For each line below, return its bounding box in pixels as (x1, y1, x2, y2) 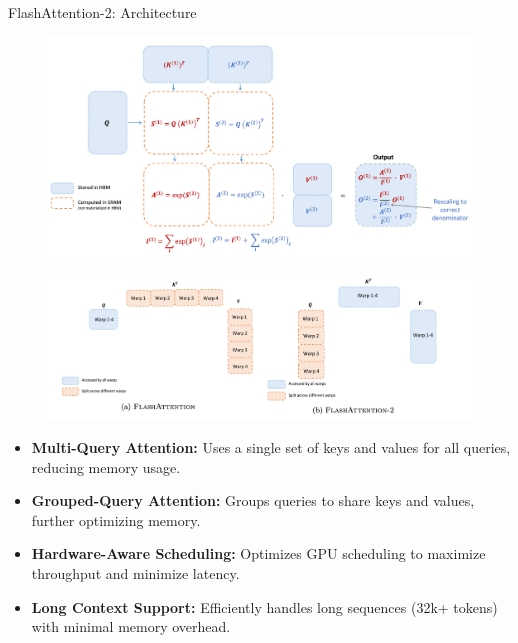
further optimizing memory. (31, 509, 201, 530)
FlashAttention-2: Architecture (8, 2, 197, 22)
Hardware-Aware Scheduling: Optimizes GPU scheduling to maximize (31, 543, 486, 564)
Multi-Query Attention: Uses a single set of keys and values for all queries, (31, 437, 511, 458)
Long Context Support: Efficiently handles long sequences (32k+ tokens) (31, 596, 498, 617)
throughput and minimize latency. (31, 563, 240, 584)
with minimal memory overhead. (31, 616, 231, 637)
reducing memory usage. (31, 456, 181, 477)
